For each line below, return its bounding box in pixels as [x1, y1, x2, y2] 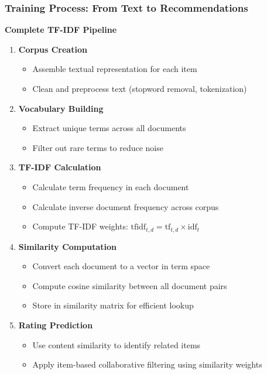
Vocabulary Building [18, 102, 104, 114]
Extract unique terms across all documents [32, 122, 186, 134]
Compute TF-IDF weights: [32, 220, 128, 232]
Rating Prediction [18, 318, 93, 331]
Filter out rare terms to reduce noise [32, 141, 163, 153]
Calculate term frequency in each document [32, 180, 189, 193]
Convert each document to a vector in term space [32, 260, 210, 272]
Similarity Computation [18, 240, 117, 252]
